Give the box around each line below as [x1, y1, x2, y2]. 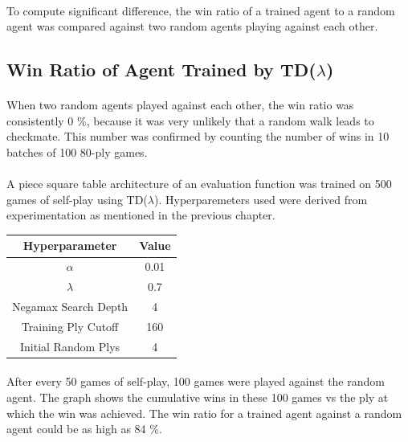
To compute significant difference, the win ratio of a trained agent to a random [6, 2, 395, 18]
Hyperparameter [22, 237, 117, 254]
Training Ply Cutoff [21, 317, 119, 334]
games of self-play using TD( [6, 190, 148, 207]
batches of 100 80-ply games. [6, 143, 148, 160]
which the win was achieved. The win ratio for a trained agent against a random [6, 404, 402, 421]
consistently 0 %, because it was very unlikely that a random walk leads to [6, 112, 374, 129]
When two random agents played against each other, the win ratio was [6, 96, 354, 113]
